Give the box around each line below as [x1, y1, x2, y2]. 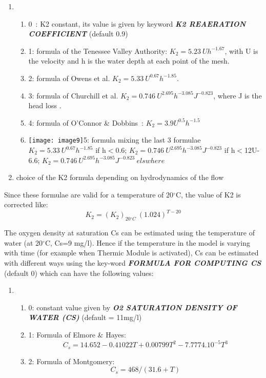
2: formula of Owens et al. [28, 72, 110, 83]
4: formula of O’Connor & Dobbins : [28, 117, 144, 128]
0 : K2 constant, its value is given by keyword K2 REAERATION [28, 18, 246, 29]
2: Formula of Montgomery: [28, 355, 115, 366]
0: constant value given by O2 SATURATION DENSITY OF [28, 302, 237, 312]
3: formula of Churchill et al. [28, 90, 118, 101]
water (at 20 [4, 237, 43, 248]
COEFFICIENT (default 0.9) [28, 28, 128, 39]
